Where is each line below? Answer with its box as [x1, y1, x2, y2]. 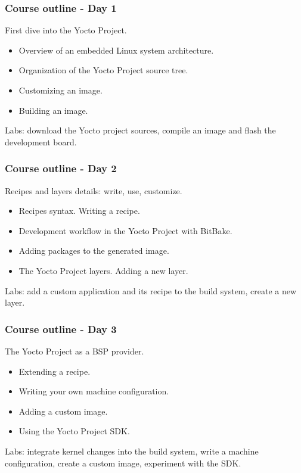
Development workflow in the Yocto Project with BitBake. [18, 224, 232, 236]
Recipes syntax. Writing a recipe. [18, 204, 140, 217]
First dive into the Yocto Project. [5, 24, 127, 36]
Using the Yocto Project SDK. [18, 425, 130, 437]
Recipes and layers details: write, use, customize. [5, 184, 182, 197]
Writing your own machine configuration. [18, 385, 169, 397]
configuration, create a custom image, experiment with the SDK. [5, 456, 241, 469]
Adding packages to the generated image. [18, 244, 169, 257]
